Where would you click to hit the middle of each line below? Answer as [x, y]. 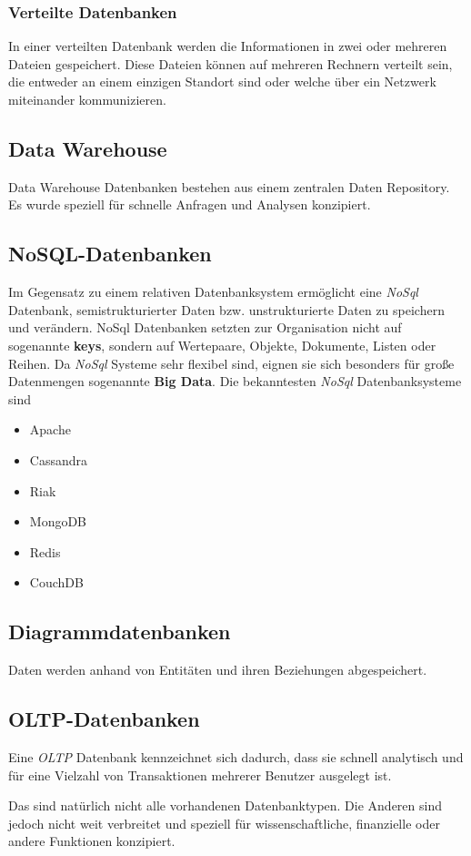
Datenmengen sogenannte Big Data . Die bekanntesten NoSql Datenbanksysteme [235, 381]
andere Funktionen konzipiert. [92, 841]
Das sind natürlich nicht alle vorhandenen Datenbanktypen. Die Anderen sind [225, 805]
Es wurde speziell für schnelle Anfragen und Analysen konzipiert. [190, 204]
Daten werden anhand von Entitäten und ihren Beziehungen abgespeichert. [218, 670]
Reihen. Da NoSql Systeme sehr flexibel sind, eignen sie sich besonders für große [231, 363]
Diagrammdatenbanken [120, 632]
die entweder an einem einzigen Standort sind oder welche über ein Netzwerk [222, 82]
